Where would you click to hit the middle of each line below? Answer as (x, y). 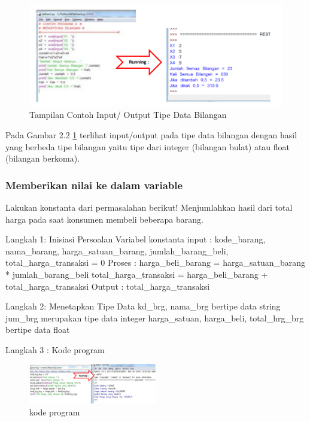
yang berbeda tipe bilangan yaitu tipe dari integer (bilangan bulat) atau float (148, 146)
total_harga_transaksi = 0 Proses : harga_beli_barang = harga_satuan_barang (156, 262)
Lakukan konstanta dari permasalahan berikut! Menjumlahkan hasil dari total (149, 207)
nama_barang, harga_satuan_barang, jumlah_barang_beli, (117, 251)
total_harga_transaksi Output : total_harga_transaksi (108, 286)
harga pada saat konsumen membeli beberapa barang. (104, 219)
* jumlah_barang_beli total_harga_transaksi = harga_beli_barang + (137, 274)
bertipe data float (38, 330)
